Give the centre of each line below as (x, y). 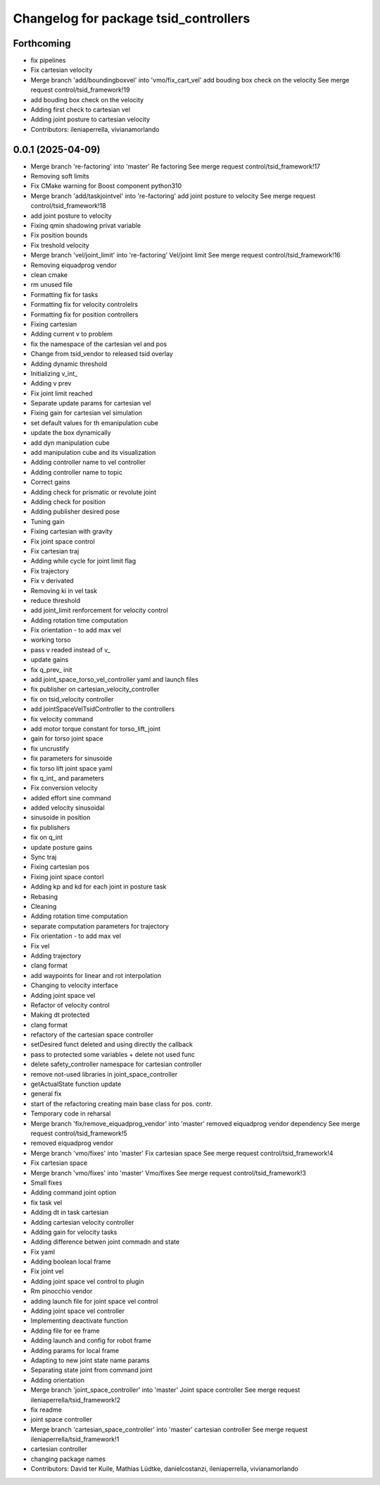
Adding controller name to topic (76, 472)
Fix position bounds (59, 236)
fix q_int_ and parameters (68, 778)
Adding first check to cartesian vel (80, 110)
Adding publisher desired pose (75, 512)
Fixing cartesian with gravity (71, 532)
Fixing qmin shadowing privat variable (85, 226)
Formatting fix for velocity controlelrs (84, 305)
